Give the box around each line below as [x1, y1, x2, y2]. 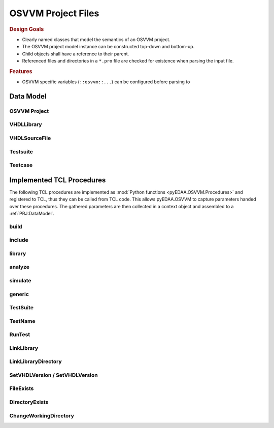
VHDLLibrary [9, 121, 43, 128]
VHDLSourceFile [9, 135, 51, 142]
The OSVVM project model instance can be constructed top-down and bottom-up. [22, 44, 195, 50]
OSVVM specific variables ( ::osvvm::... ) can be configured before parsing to [22, 79, 190, 85]
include [9, 237, 28, 244]
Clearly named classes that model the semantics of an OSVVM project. [22, 36, 170, 43]
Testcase [9, 161, 33, 169]
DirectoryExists [9, 399, 49, 406]
